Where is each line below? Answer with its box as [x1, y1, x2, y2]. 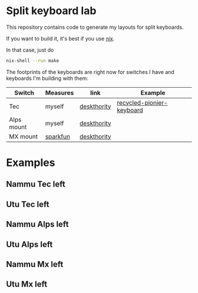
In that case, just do [6, 46, 54, 54]
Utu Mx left [6, 279, 48, 289]
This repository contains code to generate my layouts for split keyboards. [6, 24, 184, 31]
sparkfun [45, 132, 71, 141]
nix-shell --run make [6, 58, 60, 64]
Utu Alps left [6, 239, 53, 249]
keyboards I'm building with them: [6, 75, 88, 82]
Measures [45, 88, 74, 96]
